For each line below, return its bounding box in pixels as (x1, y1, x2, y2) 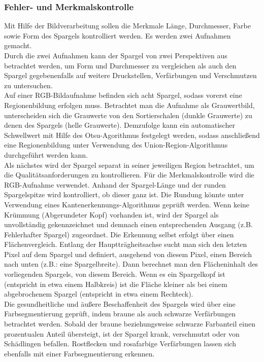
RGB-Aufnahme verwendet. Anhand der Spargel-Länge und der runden (4, 179, 226, 190)
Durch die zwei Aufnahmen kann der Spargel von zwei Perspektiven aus (4, 50, 227, 60)
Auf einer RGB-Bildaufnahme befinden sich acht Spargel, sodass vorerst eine (4, 90, 242, 100)
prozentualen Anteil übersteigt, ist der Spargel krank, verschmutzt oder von (4, 328, 240, 339)
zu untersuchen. (4, 80, 53, 90)
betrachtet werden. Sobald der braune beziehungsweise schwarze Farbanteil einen (4, 318, 255, 329)
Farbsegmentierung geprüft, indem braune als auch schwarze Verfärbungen (4, 308, 236, 319)
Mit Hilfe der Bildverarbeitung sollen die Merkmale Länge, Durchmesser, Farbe (4, 20, 251, 31)
